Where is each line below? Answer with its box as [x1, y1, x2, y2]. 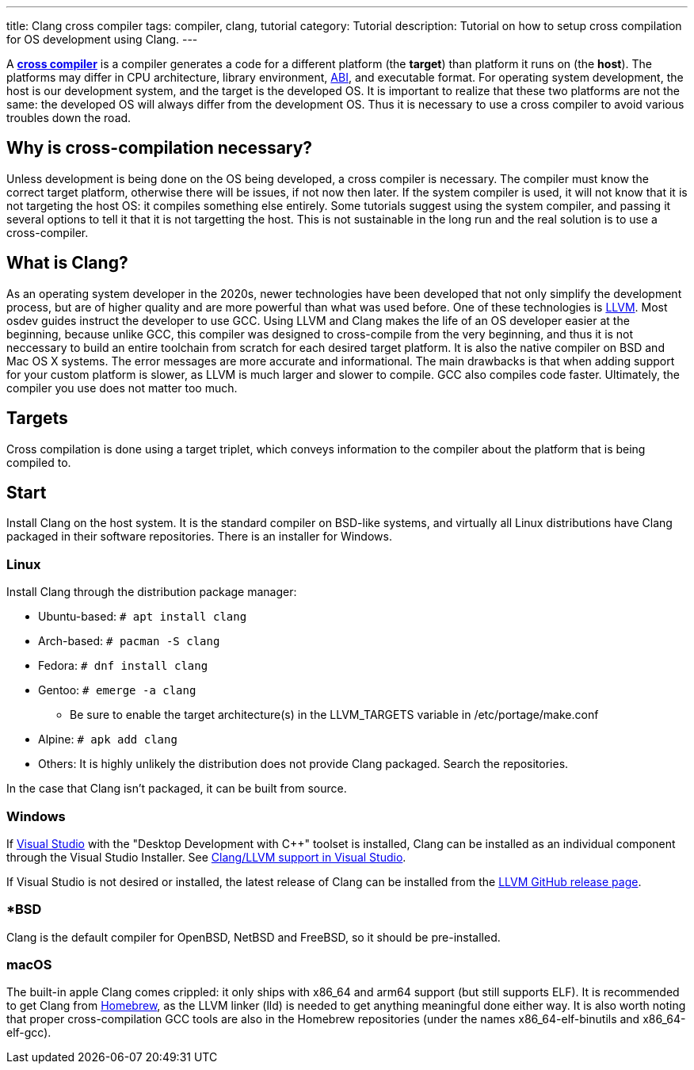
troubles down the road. [6, 111, 132, 124]
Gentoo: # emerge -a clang [38, 683, 196, 697]
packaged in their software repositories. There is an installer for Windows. [6, 529, 392, 544]
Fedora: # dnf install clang [38, 659, 208, 673]
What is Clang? [6, 253, 128, 273]
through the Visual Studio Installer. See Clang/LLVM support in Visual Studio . [6, 850, 406, 864]
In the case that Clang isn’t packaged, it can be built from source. [6, 781, 347, 796]
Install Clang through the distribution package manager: [6, 585, 297, 599]
